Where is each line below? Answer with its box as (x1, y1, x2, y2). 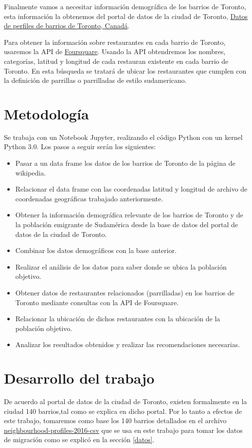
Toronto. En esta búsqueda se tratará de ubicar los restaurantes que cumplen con (4, 65, 247, 76)
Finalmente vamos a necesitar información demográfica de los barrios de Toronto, (4, 1, 246, 11)
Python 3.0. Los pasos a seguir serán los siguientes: (4, 141, 156, 152)
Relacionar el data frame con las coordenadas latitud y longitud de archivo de (15, 184, 248, 194)
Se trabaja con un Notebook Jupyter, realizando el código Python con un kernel (4, 132, 243, 142)
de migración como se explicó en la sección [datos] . (4, 434, 155, 445)
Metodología (4, 103, 89, 123)
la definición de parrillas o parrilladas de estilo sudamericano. (4, 75, 187, 85)
